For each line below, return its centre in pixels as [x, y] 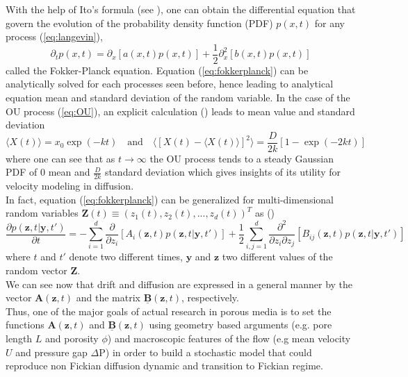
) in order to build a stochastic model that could [209, 352]
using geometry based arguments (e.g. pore [240, 325]
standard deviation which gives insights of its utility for [223, 172]
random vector [36, 270]
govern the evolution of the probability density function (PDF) [139, 23]
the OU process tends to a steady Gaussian [242, 158]
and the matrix [108, 298]
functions [25, 325]
